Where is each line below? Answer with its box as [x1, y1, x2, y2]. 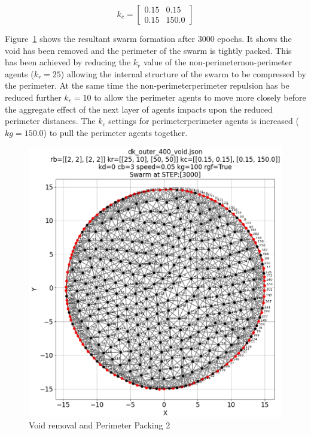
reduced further [5, 90, 62, 103]
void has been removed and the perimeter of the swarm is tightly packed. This [5, 44, 292, 56]
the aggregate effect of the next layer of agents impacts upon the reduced [5, 102, 273, 115]
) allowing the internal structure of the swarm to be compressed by [60, 67, 306, 80]
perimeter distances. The [5, 114, 96, 127]
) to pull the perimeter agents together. [43, 126, 188, 138]
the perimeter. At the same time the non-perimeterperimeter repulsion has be [5, 79, 289, 92]
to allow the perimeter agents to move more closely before [94, 90, 306, 103]
